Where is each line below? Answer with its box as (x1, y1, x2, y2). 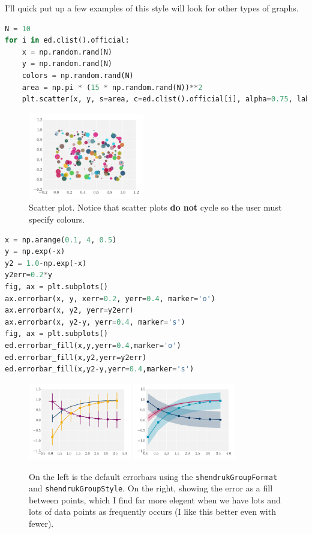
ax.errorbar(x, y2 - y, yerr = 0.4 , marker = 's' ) (5, 317, 185, 326)
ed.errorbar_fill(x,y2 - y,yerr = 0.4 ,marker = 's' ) (5, 365, 194, 374)
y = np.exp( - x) (5, 247, 65, 256)
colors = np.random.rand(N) (22, 71, 134, 80)
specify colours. (29, 213, 85, 226)
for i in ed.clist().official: (5, 36, 130, 45)
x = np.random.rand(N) (22, 47, 112, 56)
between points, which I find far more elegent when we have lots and (29, 493, 281, 506)
